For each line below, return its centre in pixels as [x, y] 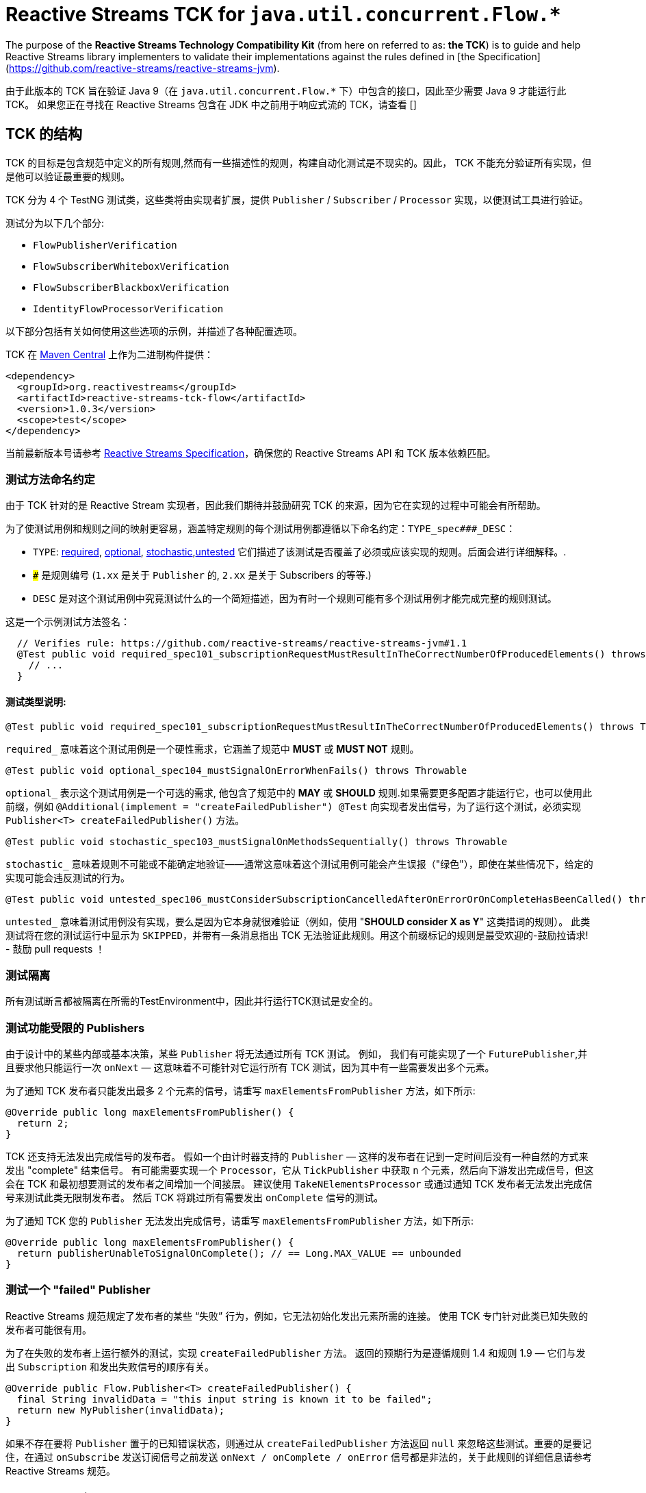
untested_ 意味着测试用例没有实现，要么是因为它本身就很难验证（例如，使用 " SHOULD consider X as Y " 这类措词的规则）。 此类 [298, 921]
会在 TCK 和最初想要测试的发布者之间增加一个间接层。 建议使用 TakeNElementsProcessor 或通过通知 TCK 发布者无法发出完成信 [299, 1184]
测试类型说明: [36, 701]
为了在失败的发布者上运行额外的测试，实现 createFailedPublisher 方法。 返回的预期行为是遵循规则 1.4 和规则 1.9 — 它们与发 [296, 1353]
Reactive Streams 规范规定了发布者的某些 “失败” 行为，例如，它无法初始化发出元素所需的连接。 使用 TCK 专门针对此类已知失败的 [297, 1316]
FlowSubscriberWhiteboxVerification [131, 266]
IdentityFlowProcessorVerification [128, 309]
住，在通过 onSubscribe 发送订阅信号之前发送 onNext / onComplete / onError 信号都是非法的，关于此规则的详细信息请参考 [299, 1457]
